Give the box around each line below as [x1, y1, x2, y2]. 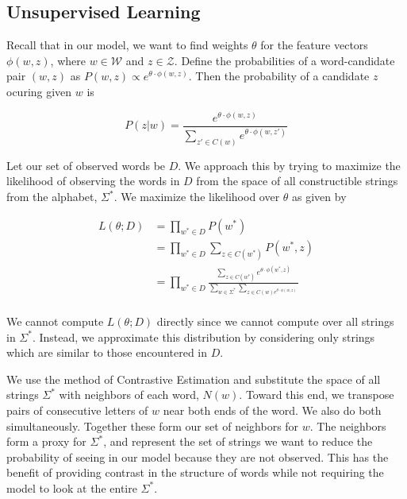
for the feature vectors [260, 37, 368, 53]
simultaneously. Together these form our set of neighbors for [6, 417, 299, 434]
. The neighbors [309, 417, 386, 434]
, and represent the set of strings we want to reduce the [103, 433, 373, 450]
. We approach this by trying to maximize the [178, 157, 401, 173]
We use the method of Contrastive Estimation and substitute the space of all [6, 370, 381, 387]
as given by [292, 188, 347, 205]
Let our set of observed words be [6, 157, 166, 173]
